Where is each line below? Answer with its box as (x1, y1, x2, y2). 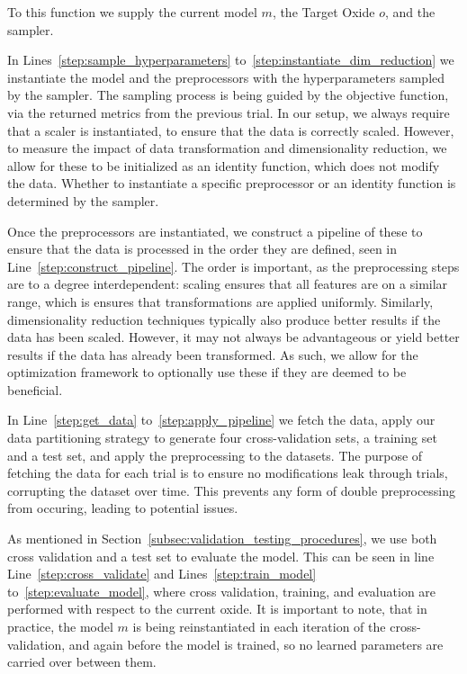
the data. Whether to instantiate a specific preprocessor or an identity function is (7, 174, 456, 193)
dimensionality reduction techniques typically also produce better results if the (7, 310, 441, 328)
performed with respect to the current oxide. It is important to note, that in (7, 599, 427, 618)
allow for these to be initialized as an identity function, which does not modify (7, 156, 440, 175)
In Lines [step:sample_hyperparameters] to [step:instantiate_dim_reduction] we (7, 50, 454, 69)
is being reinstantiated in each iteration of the (132, 617, 386, 635)
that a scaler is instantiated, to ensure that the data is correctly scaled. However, (7, 121, 454, 139)
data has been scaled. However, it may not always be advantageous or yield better (7, 328, 460, 346)
